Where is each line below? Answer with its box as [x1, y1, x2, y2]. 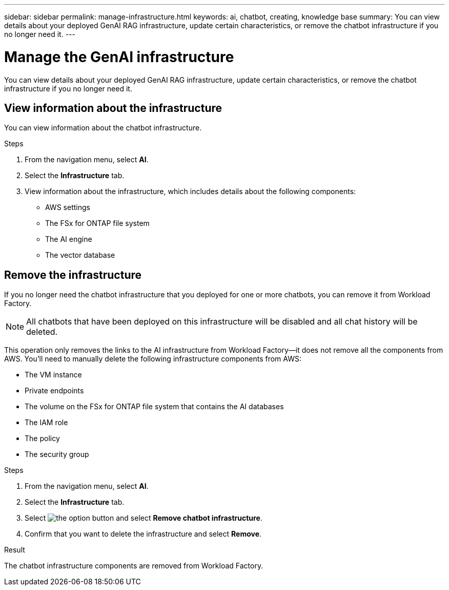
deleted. [26, 327, 58, 337]
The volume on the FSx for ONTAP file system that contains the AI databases [25, 402, 284, 411]
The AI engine [45, 235, 92, 244]
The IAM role [25, 418, 68, 427]
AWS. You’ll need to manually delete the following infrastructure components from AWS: [4, 354, 301, 364]
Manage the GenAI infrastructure [4, 48, 234, 66]
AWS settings [45, 203, 90, 212]
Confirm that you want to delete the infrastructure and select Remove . [25, 529, 262, 539]
